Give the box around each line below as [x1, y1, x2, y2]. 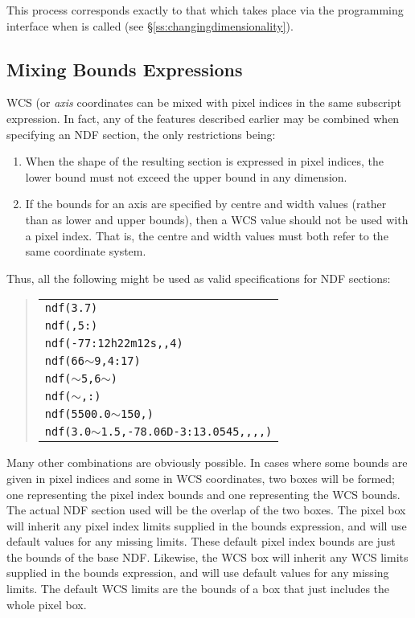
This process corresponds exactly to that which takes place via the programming [6, 2, 404, 18]
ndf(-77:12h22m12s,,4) [44, 337, 183, 350]
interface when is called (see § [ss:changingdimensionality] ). [6, 17, 294, 34]
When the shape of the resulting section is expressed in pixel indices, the [25, 153, 384, 170]
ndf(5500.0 [44, 407, 111, 421]
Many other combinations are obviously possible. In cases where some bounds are [6, 454, 408, 471]
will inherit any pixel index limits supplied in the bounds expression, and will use [6, 517, 407, 534]
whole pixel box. [6, 595, 87, 612]
